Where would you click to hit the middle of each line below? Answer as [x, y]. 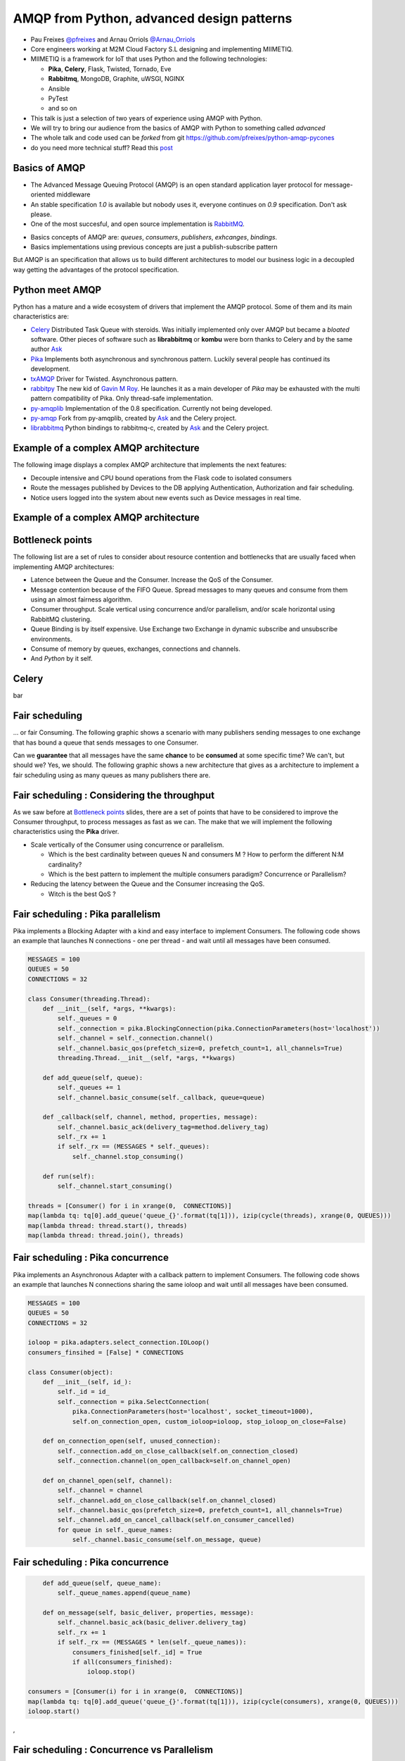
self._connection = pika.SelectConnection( [134, 1401]
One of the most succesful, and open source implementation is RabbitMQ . [138, 224]
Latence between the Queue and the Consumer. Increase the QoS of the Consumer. [152, 580]
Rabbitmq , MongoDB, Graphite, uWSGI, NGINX [116, 79]
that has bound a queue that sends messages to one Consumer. [105, 742]
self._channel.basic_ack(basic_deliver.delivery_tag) [152, 1623]
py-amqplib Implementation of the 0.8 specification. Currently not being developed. [152, 408]
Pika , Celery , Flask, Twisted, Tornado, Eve [110, 69]
